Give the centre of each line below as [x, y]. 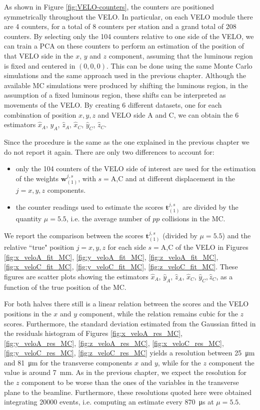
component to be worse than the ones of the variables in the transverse [130, 382]
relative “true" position [39, 247]
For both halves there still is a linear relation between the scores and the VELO [126, 304]
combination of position [40, 114]
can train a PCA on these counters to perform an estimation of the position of [124, 46]
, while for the [179, 362]
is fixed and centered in [40, 65]
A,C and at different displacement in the [173, 178]
